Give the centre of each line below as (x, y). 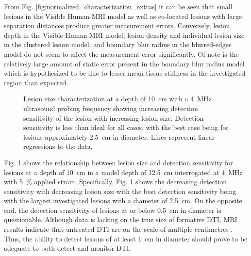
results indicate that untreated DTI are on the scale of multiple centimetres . (118, 229)
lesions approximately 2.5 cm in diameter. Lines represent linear (119, 136)
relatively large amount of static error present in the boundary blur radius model (124, 63)
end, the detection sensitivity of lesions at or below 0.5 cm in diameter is (113, 210)
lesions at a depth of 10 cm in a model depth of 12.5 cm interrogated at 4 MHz (123, 172)
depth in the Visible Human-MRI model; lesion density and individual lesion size (124, 35)
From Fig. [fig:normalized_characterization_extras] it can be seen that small (118, 6)
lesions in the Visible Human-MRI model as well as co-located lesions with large (123, 16)
